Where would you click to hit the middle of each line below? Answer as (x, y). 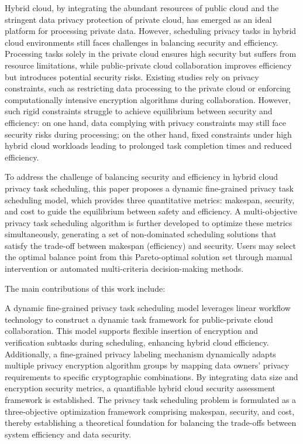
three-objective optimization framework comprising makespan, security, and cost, (150, 411)
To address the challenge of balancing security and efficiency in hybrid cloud (142, 177)
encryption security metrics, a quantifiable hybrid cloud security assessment (140, 388)
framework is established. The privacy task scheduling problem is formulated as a (151, 399)
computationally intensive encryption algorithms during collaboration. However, (148, 99)
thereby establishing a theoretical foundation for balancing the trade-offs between (151, 423)
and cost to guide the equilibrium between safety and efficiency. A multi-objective (151, 211)
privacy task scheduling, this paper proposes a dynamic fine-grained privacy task (149, 188)
